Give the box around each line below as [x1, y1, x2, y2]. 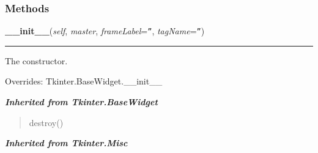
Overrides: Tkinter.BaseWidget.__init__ [5, 75, 163, 88]
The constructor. [5, 54, 68, 67]
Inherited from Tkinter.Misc [5, 136, 128, 149]
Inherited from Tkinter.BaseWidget [5, 95, 158, 108]
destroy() [29, 116, 64, 129]
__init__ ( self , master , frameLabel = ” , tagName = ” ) [5, 24, 205, 37]
